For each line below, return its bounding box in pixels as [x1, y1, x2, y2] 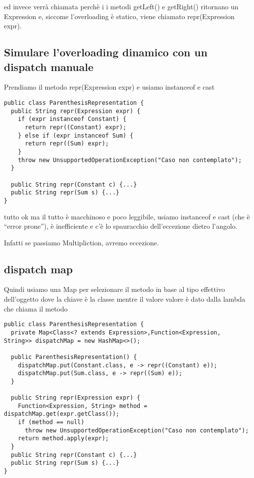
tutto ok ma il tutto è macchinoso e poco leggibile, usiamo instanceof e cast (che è [4, 211, 250, 221]
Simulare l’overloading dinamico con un [4, 45, 208, 60]
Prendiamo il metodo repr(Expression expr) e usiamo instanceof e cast [4, 82, 215, 92]
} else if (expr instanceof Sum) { [18, 132, 133, 139]
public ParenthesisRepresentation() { [11, 353, 137, 360]
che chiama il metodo [4, 303, 68, 313]
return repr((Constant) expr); [24, 123, 127, 131]
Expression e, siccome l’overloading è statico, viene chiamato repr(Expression [4, 11, 234, 21]
